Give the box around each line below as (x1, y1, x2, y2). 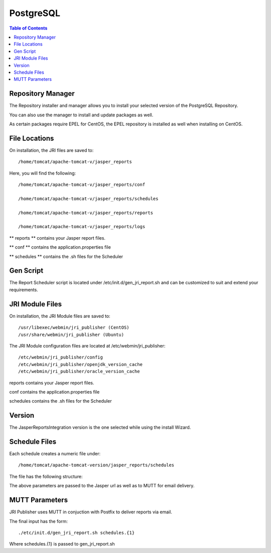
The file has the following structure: (9, 473, 83, 479)
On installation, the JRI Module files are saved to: (9, 313, 110, 319)
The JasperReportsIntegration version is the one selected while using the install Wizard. (9, 424, 191, 431)
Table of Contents (9, 25, 48, 31)
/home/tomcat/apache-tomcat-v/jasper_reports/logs (18, 224, 146, 230)
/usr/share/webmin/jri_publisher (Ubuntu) (18, 331, 124, 337)
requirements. (9, 286, 39, 293)
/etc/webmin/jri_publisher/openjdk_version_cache (18, 361, 143, 367)
